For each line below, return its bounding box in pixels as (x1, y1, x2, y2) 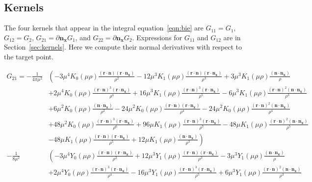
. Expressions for (132, 32, 182, 42)
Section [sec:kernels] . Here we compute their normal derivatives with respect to (4, 42, 242, 52)
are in (223, 32, 241, 42)
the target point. (4, 51, 54, 61)
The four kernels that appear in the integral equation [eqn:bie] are (4, 23, 204, 33)
